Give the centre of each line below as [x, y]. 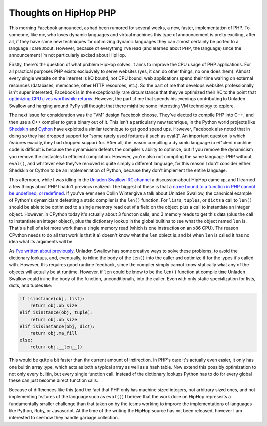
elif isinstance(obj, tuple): [56, 312]
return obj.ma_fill [54, 333]
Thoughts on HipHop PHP [63, 13]
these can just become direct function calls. [54, 380]
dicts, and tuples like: [31, 285]
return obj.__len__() [56, 347]
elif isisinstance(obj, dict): [58, 326]
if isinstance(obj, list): [52, 299]
